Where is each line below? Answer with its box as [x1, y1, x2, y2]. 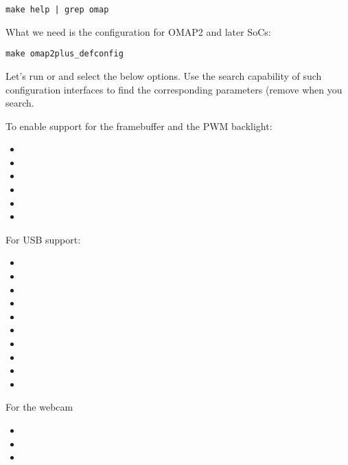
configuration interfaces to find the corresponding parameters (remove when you [5, 82, 343, 96]
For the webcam [5, 400, 73, 414]
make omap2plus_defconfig [5, 49, 124, 59]
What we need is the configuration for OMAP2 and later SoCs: [5, 24, 271, 39]
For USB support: [5, 232, 81, 246]
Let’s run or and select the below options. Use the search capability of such [5, 68, 322, 83]
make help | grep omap [5, 5, 109, 14]
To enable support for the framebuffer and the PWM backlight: [5, 118, 272, 133]
